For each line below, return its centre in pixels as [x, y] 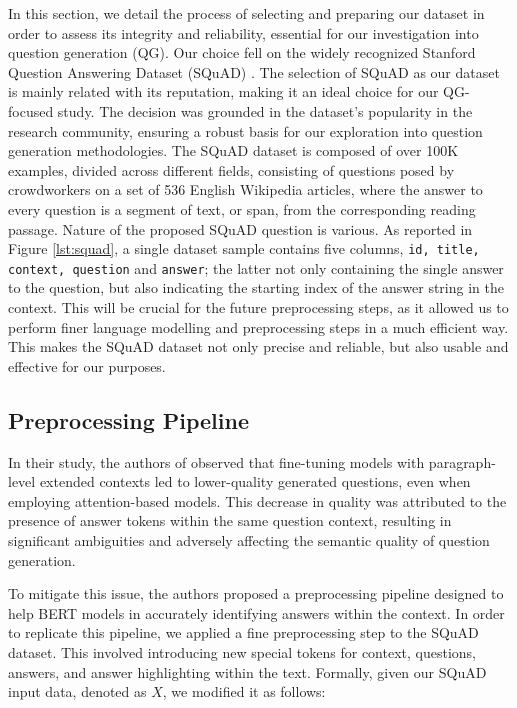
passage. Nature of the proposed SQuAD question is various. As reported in [240, 228]
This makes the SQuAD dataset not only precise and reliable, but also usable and [258, 346]
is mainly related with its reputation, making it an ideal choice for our [223, 91]
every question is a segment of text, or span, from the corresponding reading [242, 208]
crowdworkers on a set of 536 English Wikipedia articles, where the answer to [245, 189]
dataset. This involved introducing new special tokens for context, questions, [242, 651]
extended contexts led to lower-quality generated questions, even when [255, 481]
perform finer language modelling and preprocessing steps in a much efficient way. [258, 326]
